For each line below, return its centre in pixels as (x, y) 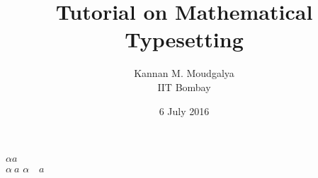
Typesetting (184, 39)
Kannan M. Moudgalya (184, 73)
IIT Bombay (184, 87)
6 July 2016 (184, 111)
